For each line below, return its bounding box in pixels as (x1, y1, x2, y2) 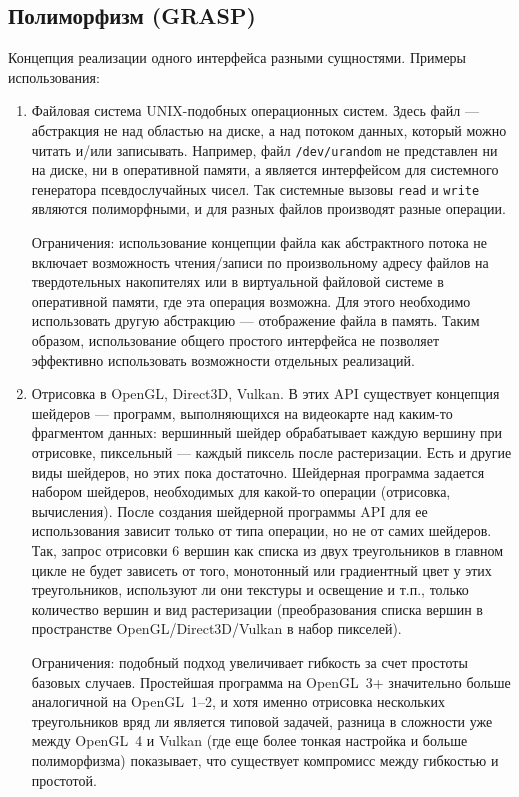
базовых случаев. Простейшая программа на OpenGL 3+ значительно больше (31, 671, 511, 692)
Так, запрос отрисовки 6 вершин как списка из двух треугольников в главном (31, 539, 504, 560)
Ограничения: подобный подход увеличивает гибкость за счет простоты (31, 651, 468, 672)
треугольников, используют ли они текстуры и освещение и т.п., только (31, 579, 469, 600)
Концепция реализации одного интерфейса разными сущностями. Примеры (8, 47, 467, 68)
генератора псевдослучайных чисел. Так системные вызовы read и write (31, 178, 480, 199)
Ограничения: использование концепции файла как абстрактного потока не (31, 232, 487, 253)
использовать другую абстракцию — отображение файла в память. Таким (31, 310, 480, 331)
